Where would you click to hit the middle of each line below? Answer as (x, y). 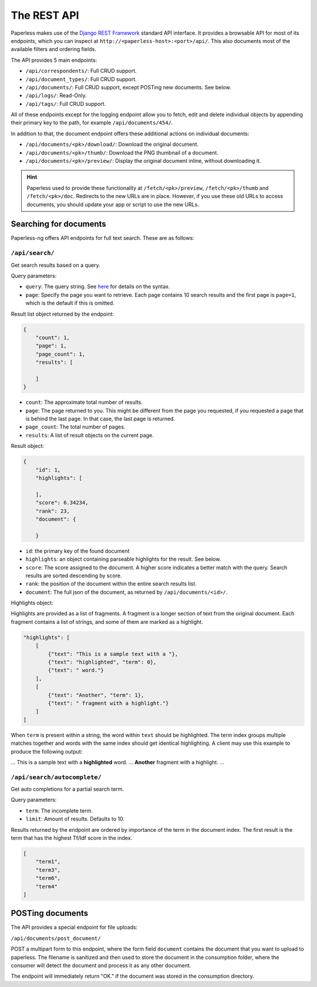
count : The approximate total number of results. (84, 402)
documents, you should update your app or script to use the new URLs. (113, 204)
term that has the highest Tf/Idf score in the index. (72, 838)
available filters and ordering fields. (53, 49)
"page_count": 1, (60, 354)
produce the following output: (47, 751)
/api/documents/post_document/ (56, 938)
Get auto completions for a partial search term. (68, 789)
